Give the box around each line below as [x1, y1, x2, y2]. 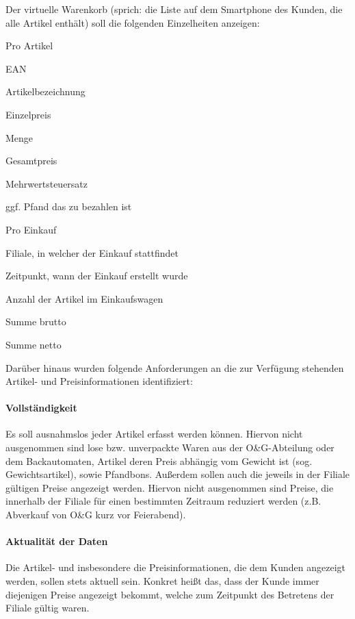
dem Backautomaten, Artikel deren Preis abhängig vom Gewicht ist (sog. [5, 453, 313, 468]
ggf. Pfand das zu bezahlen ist [5, 199, 132, 214]
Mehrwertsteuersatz [5, 176, 88, 190]
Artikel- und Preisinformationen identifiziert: [5, 374, 193, 388]
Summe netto [5, 337, 62, 351]
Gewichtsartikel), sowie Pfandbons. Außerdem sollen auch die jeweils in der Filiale [5, 467, 350, 481]
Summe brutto [5, 314, 66, 329]
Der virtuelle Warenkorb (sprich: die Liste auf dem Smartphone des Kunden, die [5, 2, 343, 16]
